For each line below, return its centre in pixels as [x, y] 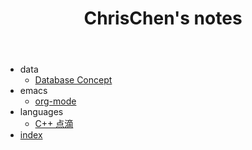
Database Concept [73, 80]
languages [41, 112]
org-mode [55, 101]
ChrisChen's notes [163, 18]
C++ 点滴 [54, 124]
